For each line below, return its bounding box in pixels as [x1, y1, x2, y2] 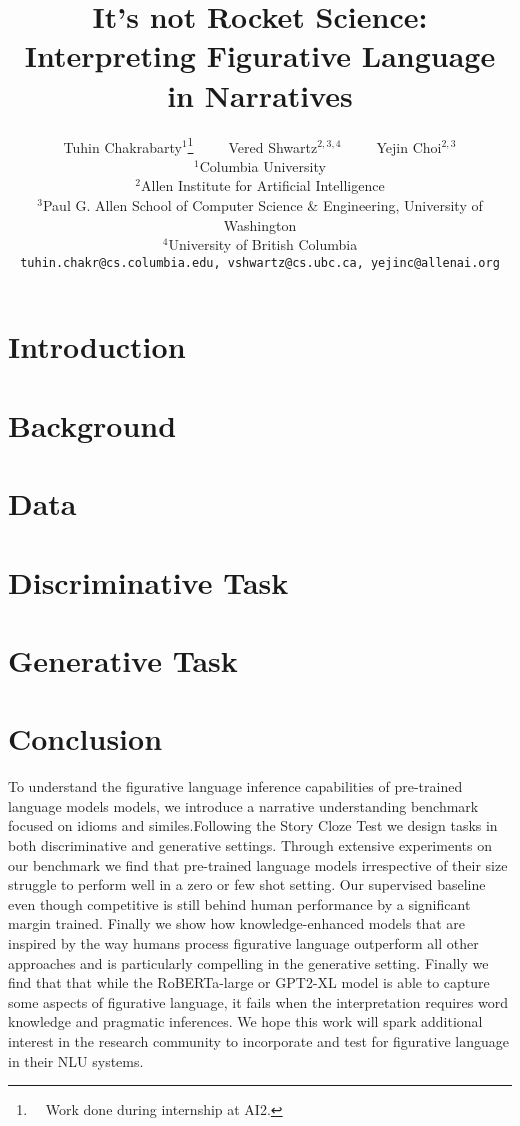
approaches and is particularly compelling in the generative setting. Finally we [8, 952, 489, 973]
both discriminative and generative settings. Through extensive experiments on [8, 834, 492, 855]
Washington [223, 214, 297, 235]
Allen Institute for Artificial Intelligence [141, 175, 385, 196]
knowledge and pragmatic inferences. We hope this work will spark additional [8, 1011, 483, 1032]
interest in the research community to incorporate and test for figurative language [8, 1030, 510, 1051]
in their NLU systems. [8, 1050, 144, 1071]
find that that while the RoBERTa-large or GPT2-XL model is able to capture [8, 972, 490, 993]
